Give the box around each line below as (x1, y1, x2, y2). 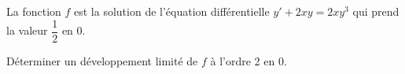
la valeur (6, 22, 48, 39)
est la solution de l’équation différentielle (74, 3, 270, 19)
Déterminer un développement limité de (6, 52, 198, 68)
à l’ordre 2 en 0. (210, 52, 287, 68)
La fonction (6, 3, 61, 19)
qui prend (352, 3, 399, 19)
